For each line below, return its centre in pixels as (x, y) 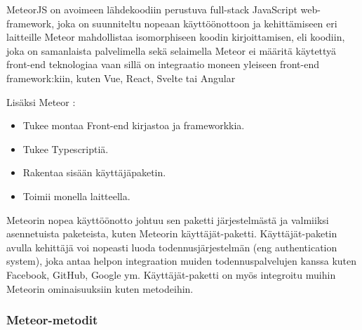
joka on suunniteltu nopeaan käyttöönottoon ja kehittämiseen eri (197, 23)
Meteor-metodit (52, 320)
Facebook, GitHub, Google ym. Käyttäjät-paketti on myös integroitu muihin (171, 274)
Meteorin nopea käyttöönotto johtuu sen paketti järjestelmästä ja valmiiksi (168, 219)
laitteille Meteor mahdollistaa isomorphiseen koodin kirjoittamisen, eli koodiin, (176, 37)
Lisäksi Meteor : (41, 101)
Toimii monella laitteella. (76, 196)
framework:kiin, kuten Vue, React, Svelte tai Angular (121, 78)
